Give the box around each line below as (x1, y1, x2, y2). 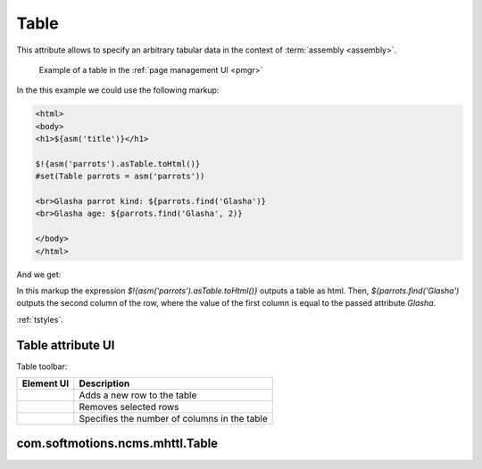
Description (79, 377, 130, 390)
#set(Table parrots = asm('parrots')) (35, 171, 205, 182)
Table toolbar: (16, 361, 68, 372)
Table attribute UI (16, 337, 115, 352)
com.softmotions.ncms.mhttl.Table (16, 436, 219, 451)
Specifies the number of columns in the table (79, 413, 268, 425)
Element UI (21, 377, 70, 390)
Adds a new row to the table (79, 389, 197, 401)
